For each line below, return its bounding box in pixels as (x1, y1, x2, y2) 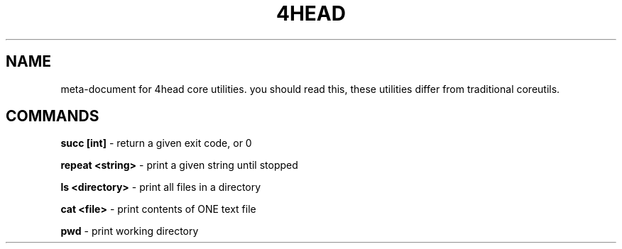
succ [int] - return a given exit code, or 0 (60, 137, 252, 150)
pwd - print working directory (60, 225, 199, 238)
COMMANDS (6, 107, 99, 126)
